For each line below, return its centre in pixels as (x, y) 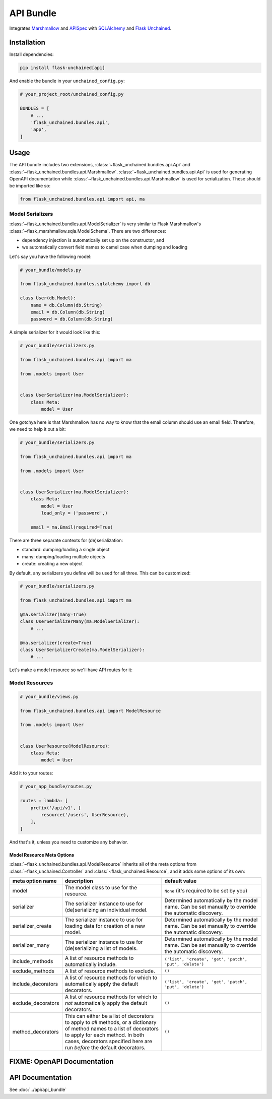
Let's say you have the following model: (50, 256)
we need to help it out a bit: (38, 429)
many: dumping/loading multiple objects (64, 556)
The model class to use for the (101, 887)
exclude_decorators (36, 1003)
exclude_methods (33, 971)
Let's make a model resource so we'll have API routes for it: (71, 670)
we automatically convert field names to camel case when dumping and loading (105, 247)
